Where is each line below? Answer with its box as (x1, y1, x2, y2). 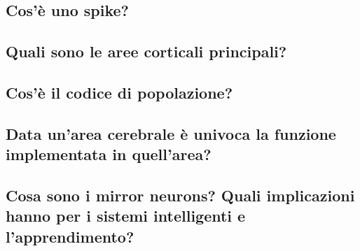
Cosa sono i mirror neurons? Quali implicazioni (6, 184, 355, 206)
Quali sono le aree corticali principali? (6, 41, 287, 62)
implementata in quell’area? (6, 143, 212, 165)
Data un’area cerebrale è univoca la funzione (6, 122, 336, 144)
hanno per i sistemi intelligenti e (6, 205, 246, 227)
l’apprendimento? (6, 225, 134, 247)
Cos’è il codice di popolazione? (6, 81, 233, 103)
